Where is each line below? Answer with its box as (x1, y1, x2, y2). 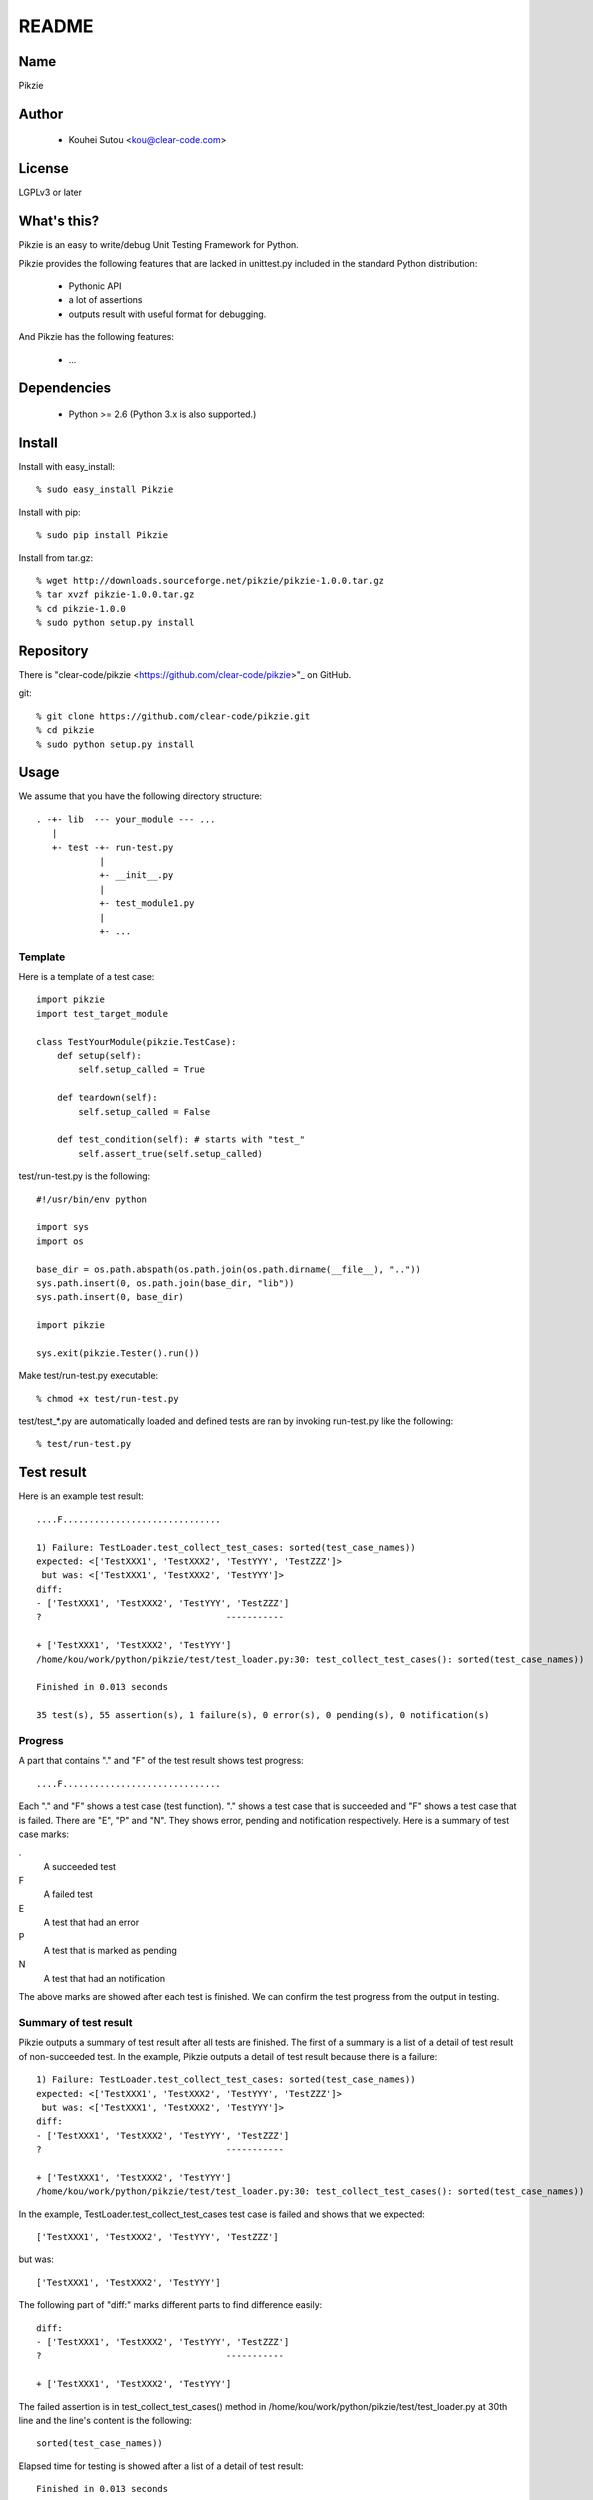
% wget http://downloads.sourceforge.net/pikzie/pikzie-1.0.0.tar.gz (36, 575, 385, 586)
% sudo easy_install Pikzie (36, 484, 174, 495)
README (18, 15, 94, 37)
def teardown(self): (56, 1092, 158, 1104)
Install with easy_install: (18, 460, 115, 472)
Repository (18, 642, 89, 659)
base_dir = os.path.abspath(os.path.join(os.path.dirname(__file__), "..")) (36, 1263, 422, 1275)
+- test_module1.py (99, 898, 195, 909)
